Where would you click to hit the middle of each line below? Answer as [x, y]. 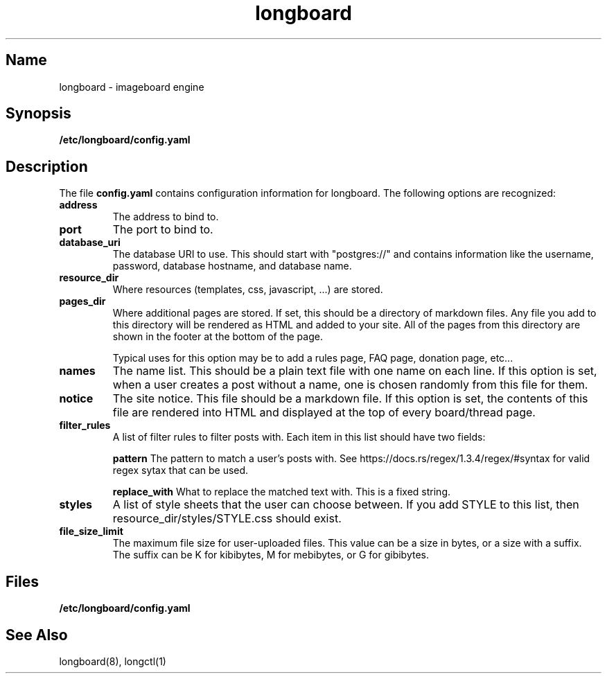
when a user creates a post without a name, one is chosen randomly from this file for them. [350, 385]
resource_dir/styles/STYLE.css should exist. [227, 519]
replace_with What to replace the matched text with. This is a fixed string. [282, 492]
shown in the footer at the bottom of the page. [218, 337]
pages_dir [82, 301]
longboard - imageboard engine [132, 87]
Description [47, 166]
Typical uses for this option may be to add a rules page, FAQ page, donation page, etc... [313, 358]
